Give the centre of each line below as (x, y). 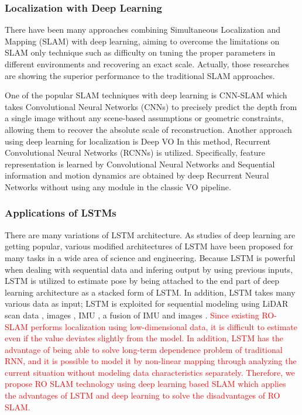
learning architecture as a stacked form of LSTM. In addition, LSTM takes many (150, 292)
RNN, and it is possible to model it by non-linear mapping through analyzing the (151, 361)
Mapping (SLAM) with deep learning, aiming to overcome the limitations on (142, 41)
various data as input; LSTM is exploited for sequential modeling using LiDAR (147, 303)
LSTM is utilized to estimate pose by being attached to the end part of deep (142, 281)
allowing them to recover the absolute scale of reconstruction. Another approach (148, 129)
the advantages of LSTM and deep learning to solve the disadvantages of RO (143, 395)
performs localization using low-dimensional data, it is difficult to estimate (164, 326)
